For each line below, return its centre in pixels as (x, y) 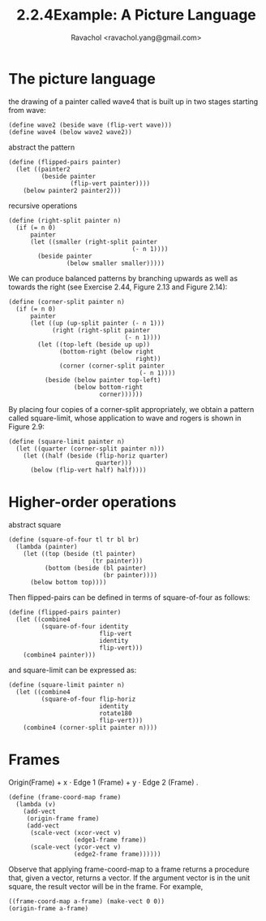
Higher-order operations (92, 502)
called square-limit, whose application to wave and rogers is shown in (125, 418)
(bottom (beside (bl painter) (96, 568)
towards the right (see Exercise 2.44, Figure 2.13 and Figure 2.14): (118, 287)
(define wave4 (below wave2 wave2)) (70, 132)
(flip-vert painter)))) (110, 183)
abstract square (35, 524)
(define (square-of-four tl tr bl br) (74, 539)
